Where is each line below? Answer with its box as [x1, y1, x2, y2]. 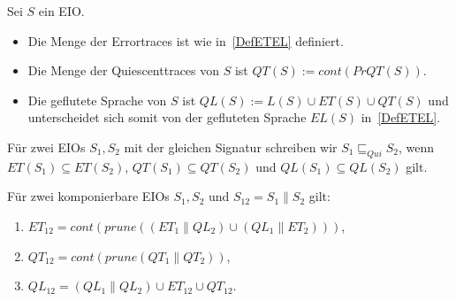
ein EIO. [38, 2, 85, 19]
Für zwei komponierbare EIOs [7, 187, 170, 205]
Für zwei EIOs [7, 137, 86, 156]
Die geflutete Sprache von [27, 90, 167, 109]
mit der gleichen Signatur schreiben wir [124, 137, 338, 156]
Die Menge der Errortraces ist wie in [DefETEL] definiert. [27, 31, 344, 50]
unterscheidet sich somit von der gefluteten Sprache [27, 108, 307, 127]
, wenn [399, 137, 435, 156]
